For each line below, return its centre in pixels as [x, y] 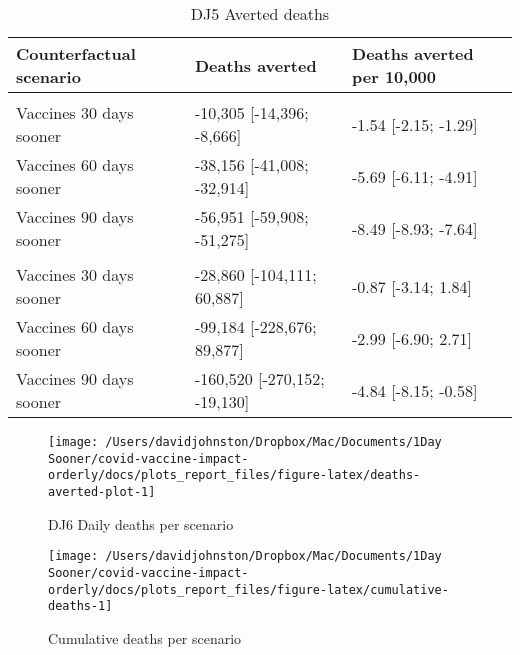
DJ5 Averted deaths [260, 13]
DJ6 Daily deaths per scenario [141, 523]
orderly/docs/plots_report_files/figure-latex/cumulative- [248, 589]
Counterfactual [76, 53]
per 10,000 [394, 76]
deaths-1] [80, 606]
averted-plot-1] [102, 491]
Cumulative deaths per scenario [145, 637]
